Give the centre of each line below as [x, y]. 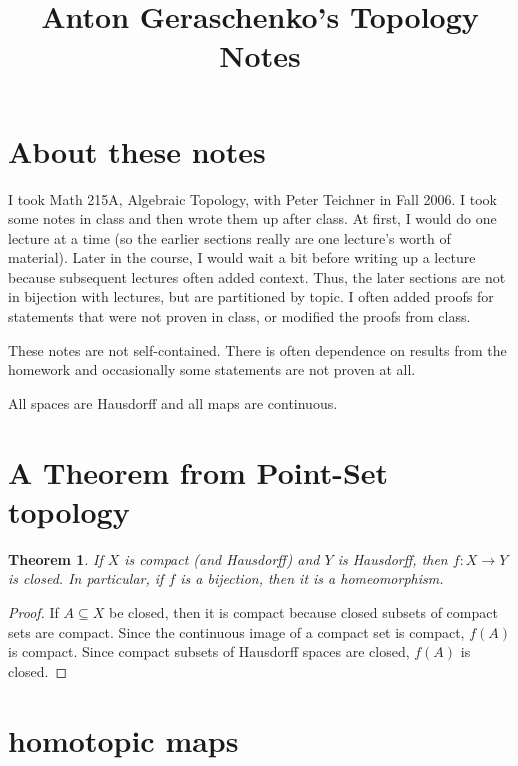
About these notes [137, 150]
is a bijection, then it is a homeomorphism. [312, 578]
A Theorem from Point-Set [198, 471]
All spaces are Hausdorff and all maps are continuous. [173, 402]
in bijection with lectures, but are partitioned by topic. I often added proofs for [251, 296]
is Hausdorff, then [392, 558]
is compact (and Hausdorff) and [222, 558]
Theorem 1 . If [55, 558]
